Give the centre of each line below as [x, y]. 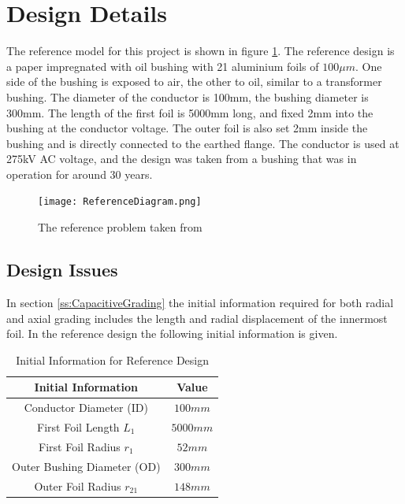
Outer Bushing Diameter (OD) [86, 466]
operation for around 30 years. [80, 174]
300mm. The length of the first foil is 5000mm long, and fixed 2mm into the [190, 112]
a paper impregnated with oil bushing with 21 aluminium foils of [163, 66]
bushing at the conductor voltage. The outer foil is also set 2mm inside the [187, 128]
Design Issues [62, 270]
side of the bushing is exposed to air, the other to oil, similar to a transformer [194, 82]
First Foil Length [78, 426]
